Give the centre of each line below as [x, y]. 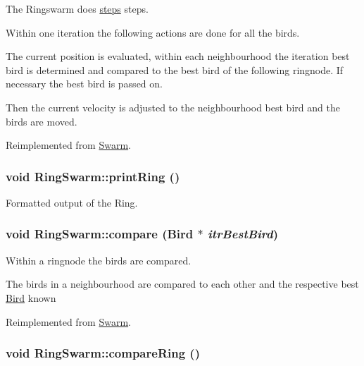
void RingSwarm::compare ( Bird [100, 234]
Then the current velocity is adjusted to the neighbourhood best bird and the [173, 107]
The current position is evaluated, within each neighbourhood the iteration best [178, 56]
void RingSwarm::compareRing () [103, 353]
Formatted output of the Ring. [72, 202]
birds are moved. [42, 121]
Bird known [31, 297]
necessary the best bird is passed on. [84, 84]
